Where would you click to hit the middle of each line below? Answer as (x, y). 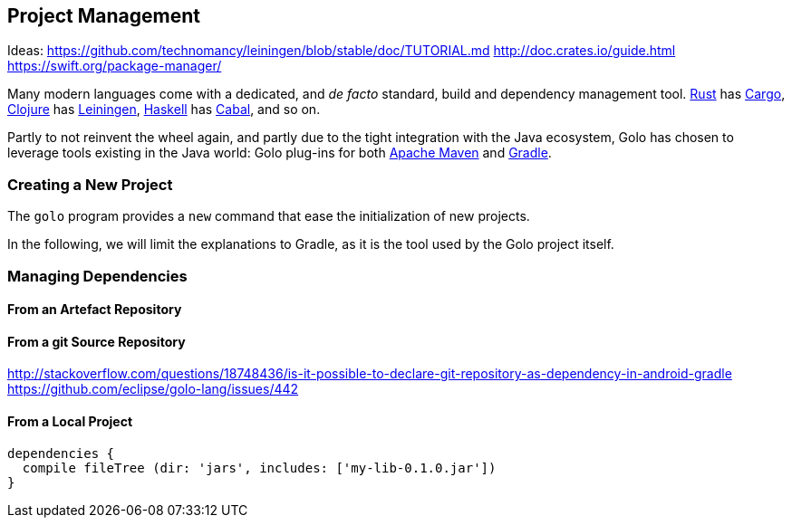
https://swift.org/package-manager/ (115, 66)
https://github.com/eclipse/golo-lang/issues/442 (153, 389)
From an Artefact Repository (95, 310)
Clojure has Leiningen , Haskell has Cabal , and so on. (164, 110)
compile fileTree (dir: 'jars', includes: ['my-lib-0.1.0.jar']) (259, 468)
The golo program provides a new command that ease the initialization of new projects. (269, 216)
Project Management (104, 16)
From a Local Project (70, 421)
